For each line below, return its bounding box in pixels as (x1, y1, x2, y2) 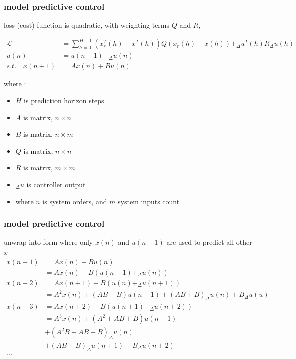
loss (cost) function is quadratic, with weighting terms (4, 20, 170, 30)
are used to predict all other (166, 237, 252, 247)
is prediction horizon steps (24, 95, 104, 105)
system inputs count (118, 196, 180, 206)
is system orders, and (42, 196, 107, 206)
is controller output (26, 179, 86, 189)
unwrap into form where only (4, 237, 93, 247)
